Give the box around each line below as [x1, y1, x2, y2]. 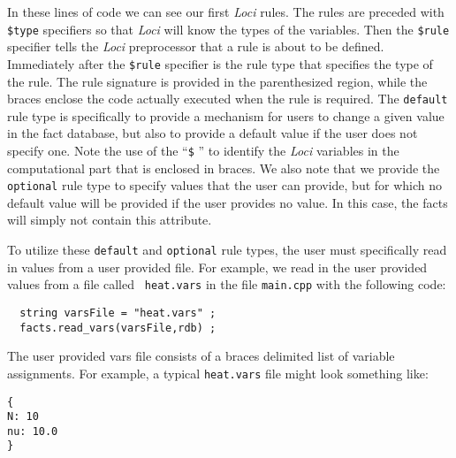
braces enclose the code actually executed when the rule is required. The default [7, 89, 448, 108]
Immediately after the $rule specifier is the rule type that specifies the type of [7, 54, 433, 73]
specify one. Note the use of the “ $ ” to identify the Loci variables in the [7, 141, 399, 159]
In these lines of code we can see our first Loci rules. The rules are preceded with [7, 3, 445, 20]
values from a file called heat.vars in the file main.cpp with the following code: [7, 275, 446, 294]
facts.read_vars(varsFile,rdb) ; [19, 321, 217, 334]
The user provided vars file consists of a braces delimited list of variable [7, 347, 395, 365]
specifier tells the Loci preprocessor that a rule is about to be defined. [7, 37, 384, 56]
